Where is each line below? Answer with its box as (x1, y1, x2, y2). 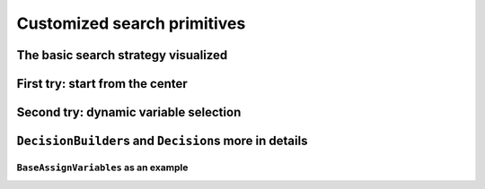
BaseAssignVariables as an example (16, 161, 189, 174)
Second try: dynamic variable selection (16, 105, 242, 120)
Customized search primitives (16, 13, 246, 33)
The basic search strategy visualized (16, 47, 228, 63)
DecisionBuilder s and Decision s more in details (16, 133, 308, 149)
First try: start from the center (16, 76, 188, 91)
